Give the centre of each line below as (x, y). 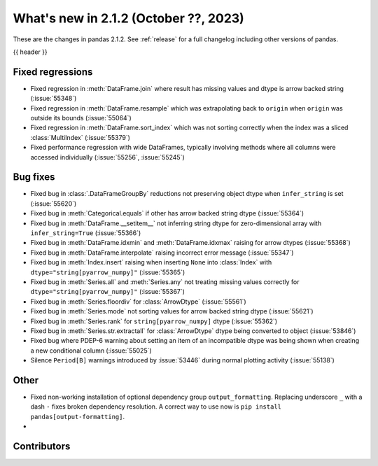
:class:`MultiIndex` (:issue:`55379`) (80, 137)
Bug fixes (34, 177)
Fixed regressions (53, 72)
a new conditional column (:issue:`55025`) (91, 351)
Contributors (42, 447)
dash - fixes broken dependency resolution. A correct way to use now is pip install (156, 407)
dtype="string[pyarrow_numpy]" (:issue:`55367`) (108, 292)
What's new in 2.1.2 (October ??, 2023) (128, 18)
